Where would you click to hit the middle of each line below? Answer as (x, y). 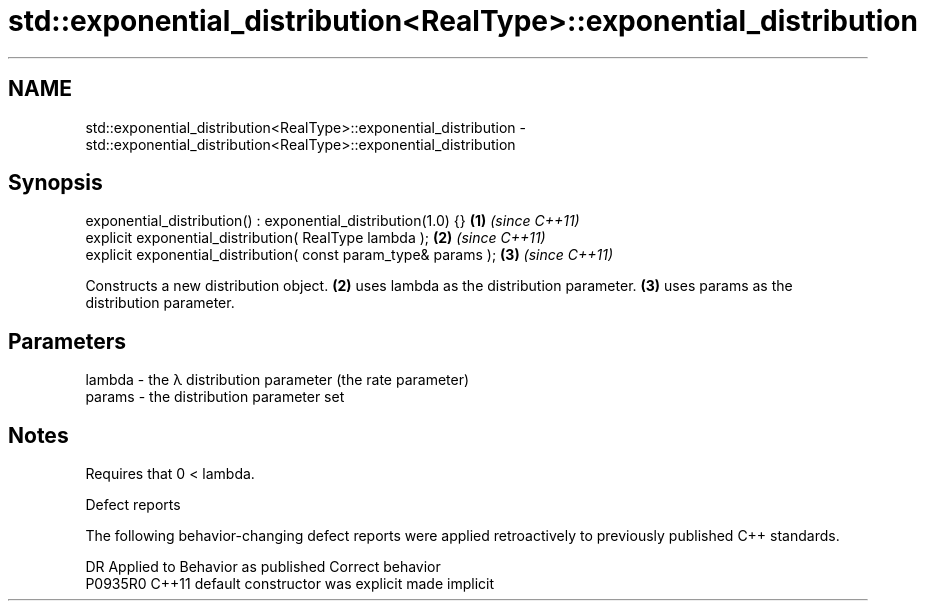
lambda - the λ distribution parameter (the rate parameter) (277, 380)
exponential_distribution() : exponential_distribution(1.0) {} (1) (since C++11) (332, 221)
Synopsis (55, 183)
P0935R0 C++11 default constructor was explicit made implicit (290, 584)
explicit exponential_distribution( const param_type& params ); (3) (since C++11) (349, 255)
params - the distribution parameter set (215, 397)
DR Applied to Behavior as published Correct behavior (263, 567)
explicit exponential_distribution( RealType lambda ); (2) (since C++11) (315, 238)
